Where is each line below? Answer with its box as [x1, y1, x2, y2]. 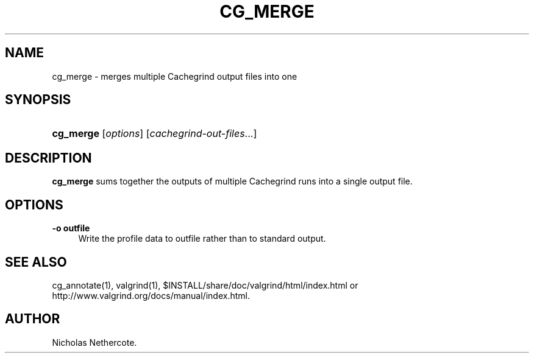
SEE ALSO [5, 254, 67, 270]
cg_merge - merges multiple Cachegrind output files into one [52, 71, 297, 82]
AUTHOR [5, 311, 60, 327]
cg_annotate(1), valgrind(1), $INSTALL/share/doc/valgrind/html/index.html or [52, 279, 358, 290]
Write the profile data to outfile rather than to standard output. [78, 233, 326, 244]
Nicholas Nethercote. [52, 337, 137, 348]
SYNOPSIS [5, 92, 71, 108]
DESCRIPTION [5, 150, 92, 166]
